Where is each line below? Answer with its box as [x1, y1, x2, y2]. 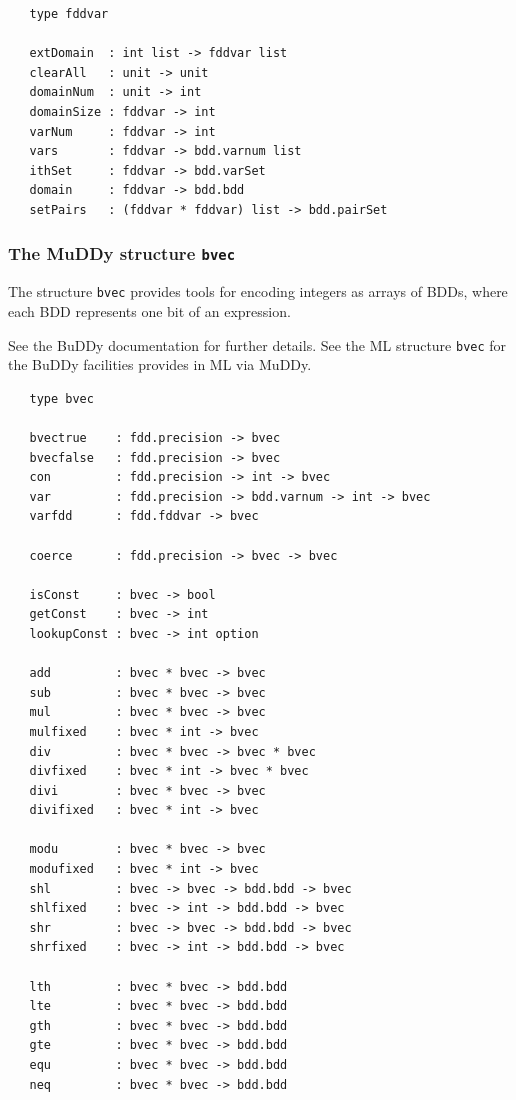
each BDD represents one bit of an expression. [8, 300, 291, 321]
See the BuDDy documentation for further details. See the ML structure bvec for [8, 334, 507, 355]
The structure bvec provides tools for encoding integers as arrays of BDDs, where [8, 281, 508, 302]
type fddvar [29, 7, 109, 21]
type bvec [29, 391, 94, 406]
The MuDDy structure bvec [8, 241, 236, 266]
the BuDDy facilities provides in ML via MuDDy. [8, 354, 312, 375]
